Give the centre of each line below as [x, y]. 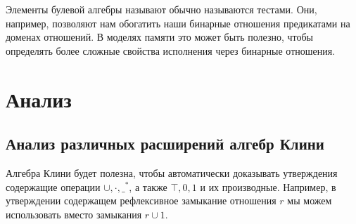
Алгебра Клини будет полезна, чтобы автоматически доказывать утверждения [172, 172]
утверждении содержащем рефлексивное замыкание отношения [141, 200]
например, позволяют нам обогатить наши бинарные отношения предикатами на [178, 23]
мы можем [310, 200]
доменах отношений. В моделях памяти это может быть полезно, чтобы [159, 37]
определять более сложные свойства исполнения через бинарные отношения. [171, 50]
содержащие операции [53, 186]
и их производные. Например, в [268, 186]
